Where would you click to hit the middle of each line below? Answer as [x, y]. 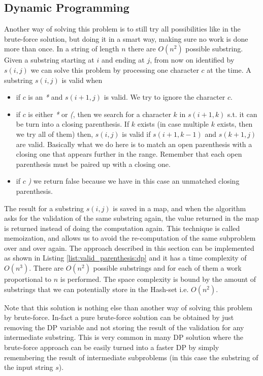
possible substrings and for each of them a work [167, 268]
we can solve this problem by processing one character [115, 69]
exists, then [235, 124]
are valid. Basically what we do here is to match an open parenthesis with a [134, 144]
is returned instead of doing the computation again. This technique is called [122, 228]
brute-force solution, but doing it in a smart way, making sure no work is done [126, 38]
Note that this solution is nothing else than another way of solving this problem [128, 307]
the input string [29, 367]
